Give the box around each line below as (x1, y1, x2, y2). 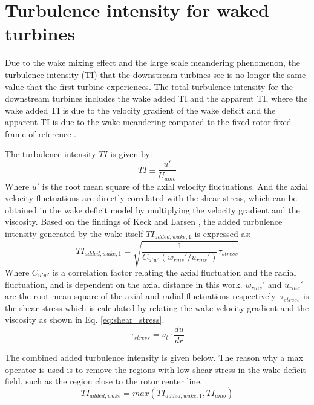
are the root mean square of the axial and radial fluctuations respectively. (5, 290, 278, 302)
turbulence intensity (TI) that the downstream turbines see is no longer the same (5, 68, 306, 80)
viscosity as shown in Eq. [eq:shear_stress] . (5, 313, 165, 326)
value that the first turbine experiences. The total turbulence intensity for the (5, 80, 293, 92)
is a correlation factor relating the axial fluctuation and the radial (52, 265, 296, 278)
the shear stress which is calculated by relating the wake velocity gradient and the (5, 301, 309, 314)
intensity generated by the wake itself (5, 227, 143, 239)
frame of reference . (5, 127, 76, 140)
